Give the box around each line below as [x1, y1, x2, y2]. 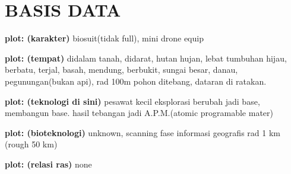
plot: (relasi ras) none [5, 157, 92, 170]
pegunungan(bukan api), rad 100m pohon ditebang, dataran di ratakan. [5, 75, 267, 87]
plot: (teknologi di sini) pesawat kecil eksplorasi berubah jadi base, [5, 95, 260, 107]
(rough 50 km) [5, 138, 58, 150]
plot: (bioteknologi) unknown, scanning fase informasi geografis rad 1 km [5, 126, 280, 138]
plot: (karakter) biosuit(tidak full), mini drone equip [5, 32, 204, 44]
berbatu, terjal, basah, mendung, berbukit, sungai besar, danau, [5, 63, 238, 76]
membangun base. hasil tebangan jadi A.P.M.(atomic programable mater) [5, 107, 274, 119]
